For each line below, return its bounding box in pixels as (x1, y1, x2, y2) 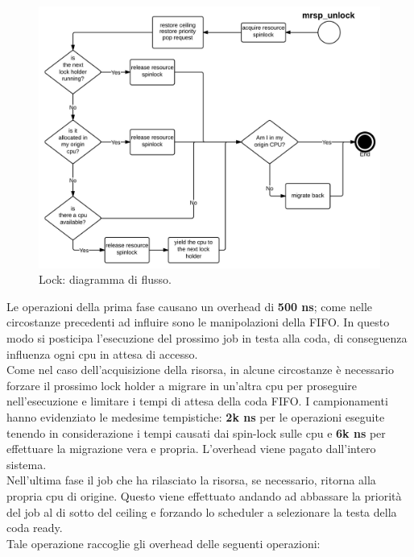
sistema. (6, 455, 47, 472)
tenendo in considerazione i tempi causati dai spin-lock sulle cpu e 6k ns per (6, 424, 386, 441)
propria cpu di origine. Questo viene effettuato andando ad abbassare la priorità (6, 487, 402, 504)
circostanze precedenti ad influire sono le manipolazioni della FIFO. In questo (6, 314, 390, 330)
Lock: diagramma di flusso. (39, 271, 172, 288)
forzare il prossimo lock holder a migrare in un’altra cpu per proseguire (6, 376, 358, 393)
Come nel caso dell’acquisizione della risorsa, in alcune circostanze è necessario (6, 361, 394, 378)
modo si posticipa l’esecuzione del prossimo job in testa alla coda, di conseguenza (6, 330, 408, 346)
